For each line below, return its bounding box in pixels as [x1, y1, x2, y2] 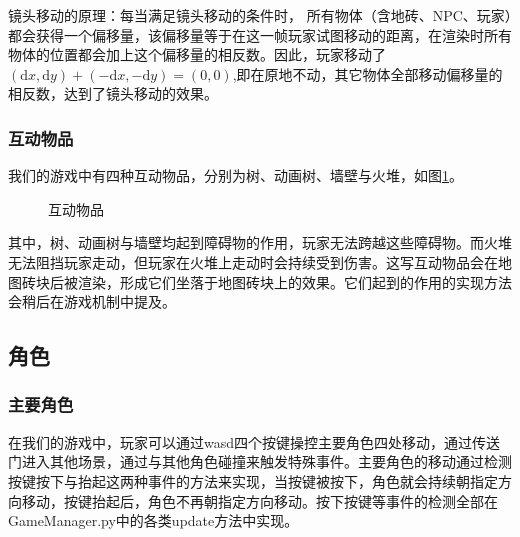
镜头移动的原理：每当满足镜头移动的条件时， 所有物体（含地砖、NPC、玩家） [8, 5, 512, 25]
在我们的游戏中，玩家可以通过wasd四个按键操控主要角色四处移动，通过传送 [8, 431, 501, 452]
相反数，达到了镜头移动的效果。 [8, 83, 218, 104]
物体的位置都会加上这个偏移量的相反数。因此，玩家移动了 [8, 44, 386, 65]
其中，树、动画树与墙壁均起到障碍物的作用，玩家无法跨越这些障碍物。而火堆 [8, 232, 512, 253]
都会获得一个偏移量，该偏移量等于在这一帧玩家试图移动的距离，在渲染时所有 [8, 24, 512, 45]
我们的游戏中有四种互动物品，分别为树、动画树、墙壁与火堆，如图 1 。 [8, 165, 463, 186]
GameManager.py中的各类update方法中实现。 [8, 510, 299, 531]
